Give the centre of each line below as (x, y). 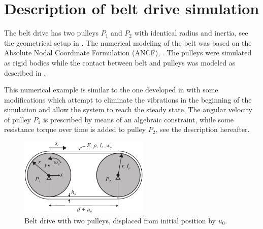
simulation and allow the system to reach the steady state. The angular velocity (128, 109)
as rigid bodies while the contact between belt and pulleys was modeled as (120, 62)
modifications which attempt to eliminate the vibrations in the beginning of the (128, 99)
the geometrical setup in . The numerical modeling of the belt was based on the (128, 42)
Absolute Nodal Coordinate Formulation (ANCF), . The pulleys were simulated (128, 53)
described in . (25, 72)
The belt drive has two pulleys (52, 33)
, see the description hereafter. (203, 129)
